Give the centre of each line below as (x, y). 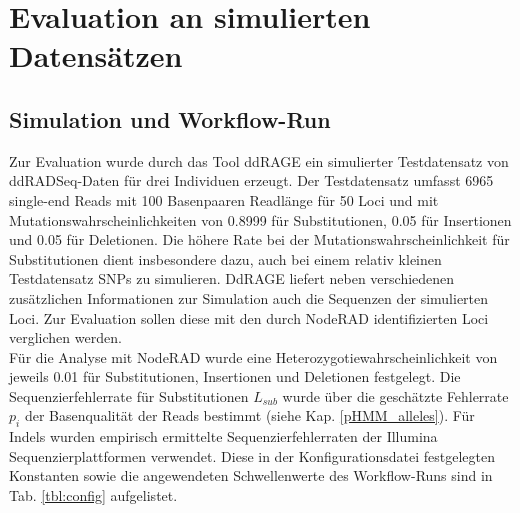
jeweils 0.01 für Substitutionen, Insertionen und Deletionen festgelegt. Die (235, 376)
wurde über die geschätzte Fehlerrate (395, 395)
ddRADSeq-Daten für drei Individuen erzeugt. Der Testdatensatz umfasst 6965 (251, 180)
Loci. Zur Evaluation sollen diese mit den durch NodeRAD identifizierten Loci (249, 317)
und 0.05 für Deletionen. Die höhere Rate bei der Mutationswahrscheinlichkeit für (259, 239)
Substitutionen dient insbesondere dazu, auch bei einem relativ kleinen (225, 258)
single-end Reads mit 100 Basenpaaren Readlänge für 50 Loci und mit (224, 199)
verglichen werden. (65, 337)
